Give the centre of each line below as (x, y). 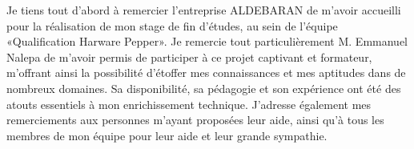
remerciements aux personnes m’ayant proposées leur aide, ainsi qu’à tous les (195, 120)
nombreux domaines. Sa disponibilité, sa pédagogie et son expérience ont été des (204, 88)
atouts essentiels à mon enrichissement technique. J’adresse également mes (189, 104)
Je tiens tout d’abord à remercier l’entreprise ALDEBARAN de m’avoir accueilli (204, 10)
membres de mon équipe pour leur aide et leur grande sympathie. (167, 135)
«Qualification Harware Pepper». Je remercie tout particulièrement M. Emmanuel (207, 41)
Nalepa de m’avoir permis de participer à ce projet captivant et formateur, (189, 56)
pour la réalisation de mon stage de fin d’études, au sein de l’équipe (172, 25)
